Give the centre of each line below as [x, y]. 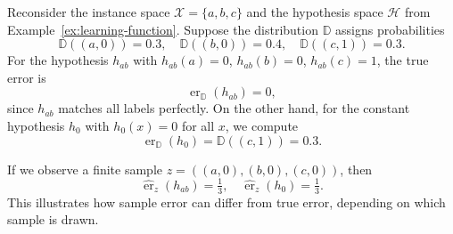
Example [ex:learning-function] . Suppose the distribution [163, 29]
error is [27, 77]
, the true [403, 60]
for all [198, 125]
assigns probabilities [390, 29]
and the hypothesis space [315, 12]
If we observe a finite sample [85, 169]
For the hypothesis [58, 60]
